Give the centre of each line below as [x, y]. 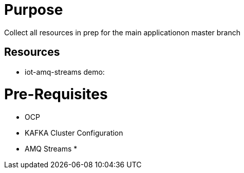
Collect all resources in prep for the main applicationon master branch [122, 32]
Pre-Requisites [56, 94]
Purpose [34, 10]
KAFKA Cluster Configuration [74, 133]
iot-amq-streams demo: [65, 72]
